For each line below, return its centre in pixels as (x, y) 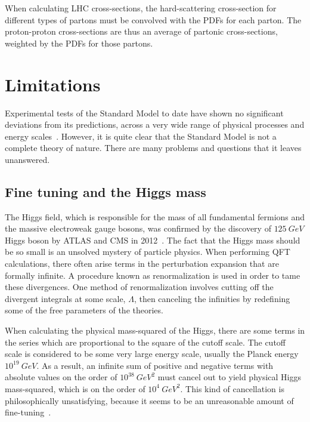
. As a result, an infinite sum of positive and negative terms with (155, 365)
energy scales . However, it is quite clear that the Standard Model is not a (141, 136)
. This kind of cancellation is (232, 388)
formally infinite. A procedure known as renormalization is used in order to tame (153, 275)
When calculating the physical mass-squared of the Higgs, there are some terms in (155, 330)
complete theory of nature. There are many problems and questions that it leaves (153, 148)
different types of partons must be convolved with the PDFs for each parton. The (153, 19)
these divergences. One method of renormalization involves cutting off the (139, 287)
